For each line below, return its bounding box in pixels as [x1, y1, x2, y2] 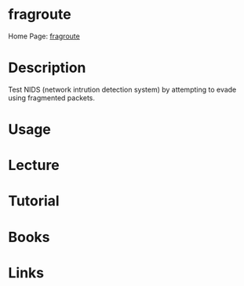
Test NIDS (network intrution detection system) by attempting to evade [8, 85, 237, 94]
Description [8, 59, 86, 77]
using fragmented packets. [8, 92, 96, 103]
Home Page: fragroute [8, 31, 80, 41]
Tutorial [8, 192, 60, 210]
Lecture [8, 157, 60, 174]
